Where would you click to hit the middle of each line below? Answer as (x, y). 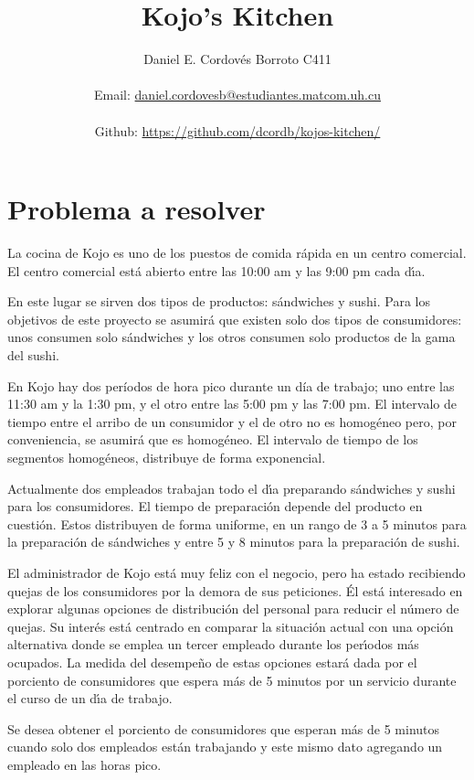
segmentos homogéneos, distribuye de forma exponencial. (167, 457)
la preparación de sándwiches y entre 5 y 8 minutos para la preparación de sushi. (234, 542)
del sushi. (33, 355)
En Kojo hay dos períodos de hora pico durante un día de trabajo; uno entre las (231, 385)
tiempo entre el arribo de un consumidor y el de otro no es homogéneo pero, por (232, 421)
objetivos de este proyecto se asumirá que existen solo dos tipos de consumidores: (235, 319)
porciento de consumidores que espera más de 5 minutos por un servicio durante (232, 680)
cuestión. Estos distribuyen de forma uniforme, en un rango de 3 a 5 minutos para (237, 524)
